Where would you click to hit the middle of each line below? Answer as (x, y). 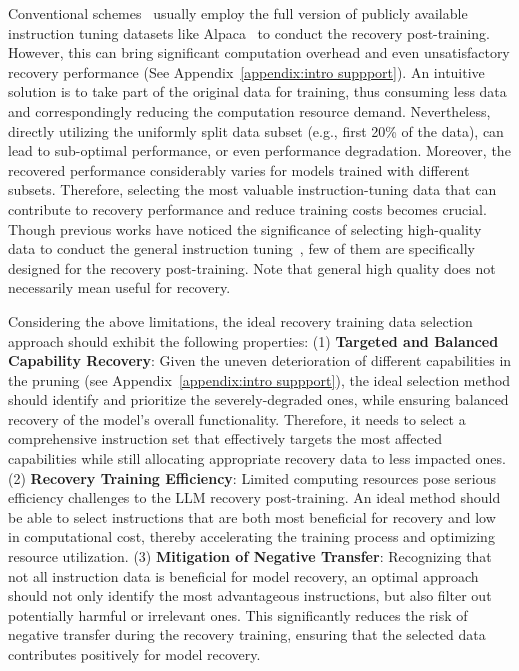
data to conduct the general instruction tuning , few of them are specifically (241, 248)
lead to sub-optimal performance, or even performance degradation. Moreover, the (259, 150)
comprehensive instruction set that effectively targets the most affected (225, 438)
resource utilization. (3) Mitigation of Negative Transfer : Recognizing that (250, 556)
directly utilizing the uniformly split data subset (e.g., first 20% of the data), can (256, 130)
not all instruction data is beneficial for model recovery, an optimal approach (243, 575)
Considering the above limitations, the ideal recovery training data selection (240, 320)
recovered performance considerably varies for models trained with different (239, 169)
